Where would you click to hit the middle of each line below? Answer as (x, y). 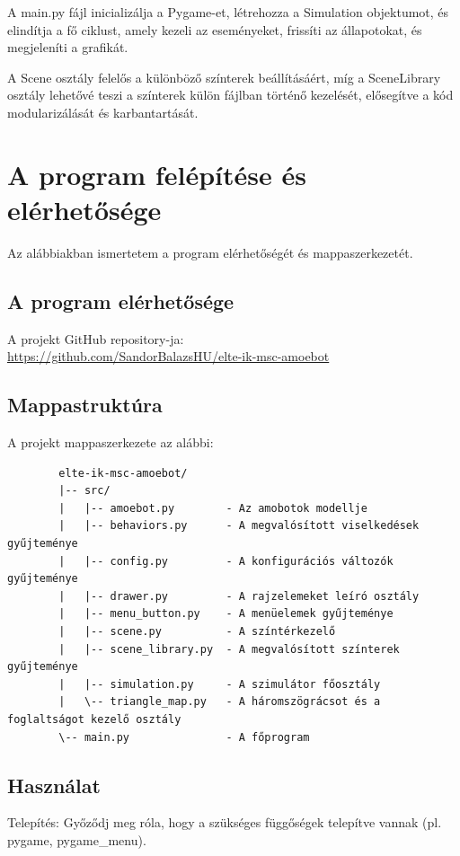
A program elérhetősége (121, 300)
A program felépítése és (157, 174)
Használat (54, 785)
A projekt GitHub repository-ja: (96, 338)
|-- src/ (84, 491)
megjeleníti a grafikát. (68, 47)
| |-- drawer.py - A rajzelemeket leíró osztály (239, 596)
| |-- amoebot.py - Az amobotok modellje (213, 508)
